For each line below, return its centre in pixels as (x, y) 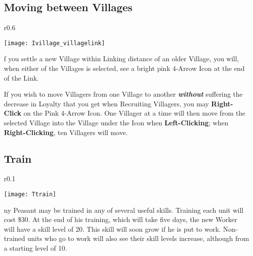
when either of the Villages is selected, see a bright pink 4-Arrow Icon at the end (124, 68)
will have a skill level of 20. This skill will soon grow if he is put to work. (112, 229)
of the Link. (21, 77)
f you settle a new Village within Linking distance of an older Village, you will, (122, 59)
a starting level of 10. (36, 248)
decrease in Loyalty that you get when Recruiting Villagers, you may (107, 103)
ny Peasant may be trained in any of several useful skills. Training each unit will (124, 210)
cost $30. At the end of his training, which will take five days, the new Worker (121, 219)
